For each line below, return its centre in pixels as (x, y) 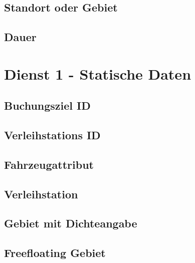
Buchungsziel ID (47, 105)
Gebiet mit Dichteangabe (71, 223)
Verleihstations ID (52, 135)
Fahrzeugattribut (49, 164)
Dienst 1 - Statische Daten (98, 73)
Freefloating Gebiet (55, 253)
